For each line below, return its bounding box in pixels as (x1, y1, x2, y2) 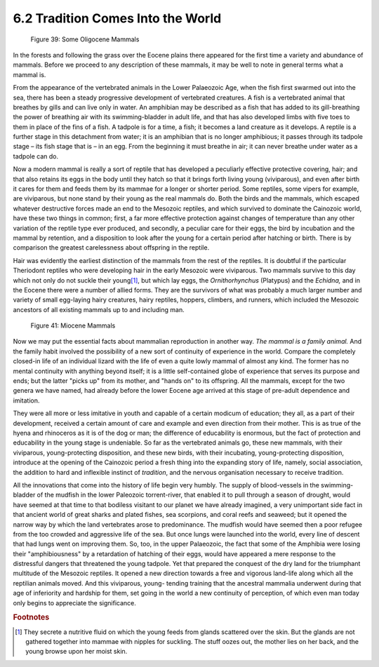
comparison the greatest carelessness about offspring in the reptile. (13, 243, 210, 252)
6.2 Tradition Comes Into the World (13, 11, 222, 26)
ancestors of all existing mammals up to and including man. (13, 305, 185, 314)
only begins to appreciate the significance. (13, 598, 137, 607)
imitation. (13, 396, 40, 405)
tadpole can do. (13, 151, 59, 161)
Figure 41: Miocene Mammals (30, 321, 116, 330)
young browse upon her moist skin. (25, 647, 128, 656)
